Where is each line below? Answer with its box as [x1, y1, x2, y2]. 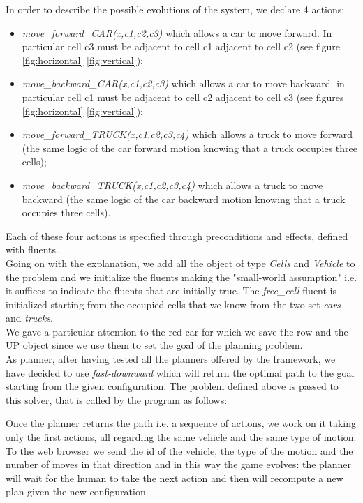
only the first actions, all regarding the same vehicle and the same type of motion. [6, 430, 357, 444]
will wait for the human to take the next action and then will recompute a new [6, 470, 343, 485]
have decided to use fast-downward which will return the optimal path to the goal [6, 365, 355, 380]
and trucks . [6, 310, 53, 325]
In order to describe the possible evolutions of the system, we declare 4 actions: [6, 2, 345, 16]
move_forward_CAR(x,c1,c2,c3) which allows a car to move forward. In [22, 25, 332, 40]
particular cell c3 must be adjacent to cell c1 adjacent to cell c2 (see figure [22, 39, 340, 54]
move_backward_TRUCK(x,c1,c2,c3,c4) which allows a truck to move [22, 177, 323, 192]
